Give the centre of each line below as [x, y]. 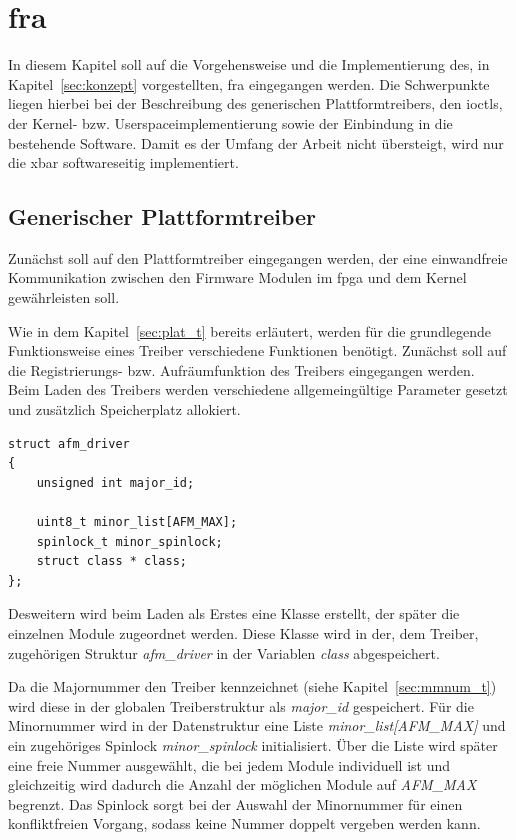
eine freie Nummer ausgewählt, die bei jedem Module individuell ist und [229, 764]
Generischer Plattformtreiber [162, 216]
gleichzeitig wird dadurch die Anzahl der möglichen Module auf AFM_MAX [242, 784]
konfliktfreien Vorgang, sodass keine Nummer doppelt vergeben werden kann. [244, 823]
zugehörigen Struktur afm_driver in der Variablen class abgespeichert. [224, 652]
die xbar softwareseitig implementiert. [123, 162]
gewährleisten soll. [64, 297]
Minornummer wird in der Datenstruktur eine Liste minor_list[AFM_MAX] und [257, 725]
